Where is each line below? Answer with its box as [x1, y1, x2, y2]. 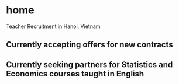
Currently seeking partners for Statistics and [6, 60, 173, 69]
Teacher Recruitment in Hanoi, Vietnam [6, 23, 101, 30]
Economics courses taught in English [6, 68, 144, 79]
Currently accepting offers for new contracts [6, 40, 174, 50]
